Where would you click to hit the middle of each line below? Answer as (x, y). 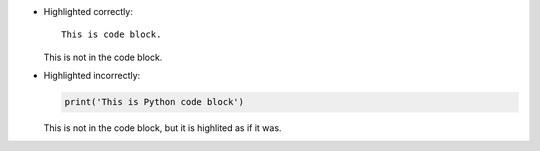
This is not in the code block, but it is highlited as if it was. (162, 128)
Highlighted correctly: (88, 11)
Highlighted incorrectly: (92, 76)
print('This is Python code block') (154, 102)
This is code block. (111, 34)
